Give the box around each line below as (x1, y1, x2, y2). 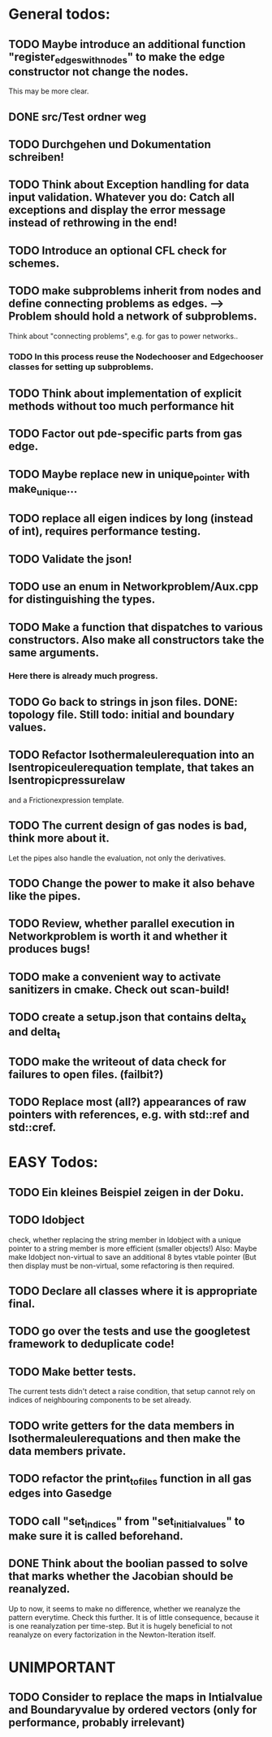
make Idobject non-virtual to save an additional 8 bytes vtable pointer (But (8, 1252, 257, 1261)
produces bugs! (8, 943, 91, 956)
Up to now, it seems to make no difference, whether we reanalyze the (8, 1604, 241, 1613)
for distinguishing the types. (8, 593, 156, 607)
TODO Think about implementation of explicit (8, 386, 242, 400)
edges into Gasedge (8, 1487, 112, 1500)
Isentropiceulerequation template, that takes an (8, 761, 254, 775)
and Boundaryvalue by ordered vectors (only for (8, 1703, 257, 1717)
